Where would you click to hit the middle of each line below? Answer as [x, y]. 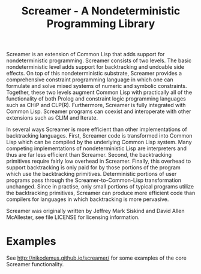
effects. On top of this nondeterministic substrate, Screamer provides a [94, 74]
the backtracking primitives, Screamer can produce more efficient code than [101, 193]
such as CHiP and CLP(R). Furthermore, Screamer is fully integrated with [96, 105]
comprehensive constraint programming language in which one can [90, 80]
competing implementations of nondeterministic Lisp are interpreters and [97, 148]
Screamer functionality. [35, 264]
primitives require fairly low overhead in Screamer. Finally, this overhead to [99, 161]
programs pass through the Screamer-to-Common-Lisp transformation [94, 180]
